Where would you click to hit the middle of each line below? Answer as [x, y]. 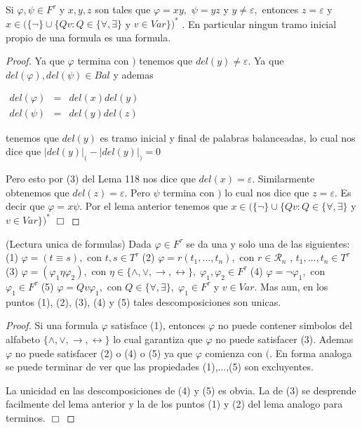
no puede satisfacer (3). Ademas [284, 339]
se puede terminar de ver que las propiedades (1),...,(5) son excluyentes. [160, 367]
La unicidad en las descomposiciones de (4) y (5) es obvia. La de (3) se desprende [181, 390]
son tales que [123, 9]
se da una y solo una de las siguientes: [268, 243]
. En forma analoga [311, 353]
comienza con [234, 353]
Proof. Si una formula [52, 325]
